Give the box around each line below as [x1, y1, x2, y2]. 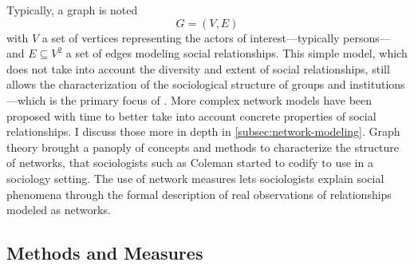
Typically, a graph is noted [6, 2, 138, 18]
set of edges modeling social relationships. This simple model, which [75, 45, 408, 62]
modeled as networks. [6, 201, 111, 218]
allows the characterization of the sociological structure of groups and [6, 76, 346, 93]
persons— [343, 29, 391, 46]
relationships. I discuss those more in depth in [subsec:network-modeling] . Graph [6, 123, 400, 140]
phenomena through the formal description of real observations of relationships [6, 185, 392, 202]
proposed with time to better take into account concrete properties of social [6, 107, 377, 124]
